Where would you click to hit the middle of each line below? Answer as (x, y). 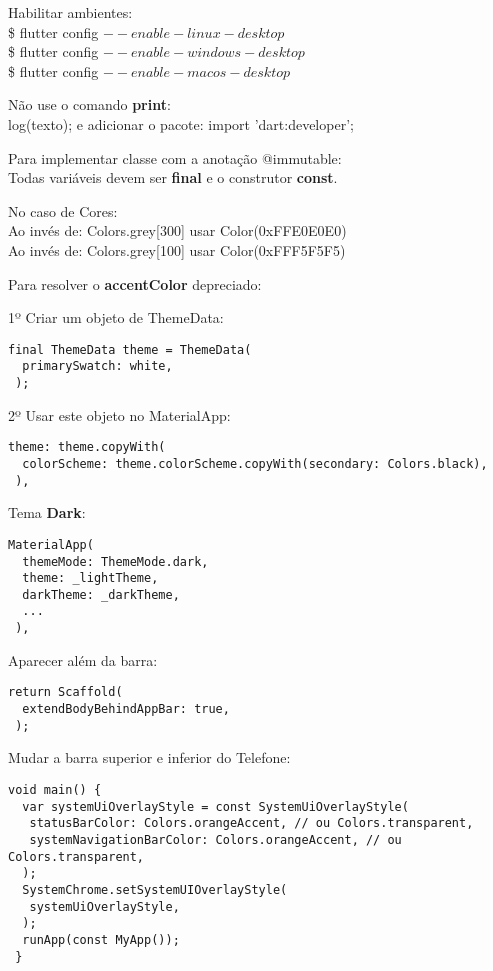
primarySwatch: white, (97, 366)
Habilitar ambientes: (70, 12)
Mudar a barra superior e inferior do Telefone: (149, 757)
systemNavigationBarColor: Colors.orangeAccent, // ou (215, 839)
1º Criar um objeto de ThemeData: (116, 317)
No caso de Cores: (63, 210)
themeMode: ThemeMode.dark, (115, 561)
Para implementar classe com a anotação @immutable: (175, 157)
